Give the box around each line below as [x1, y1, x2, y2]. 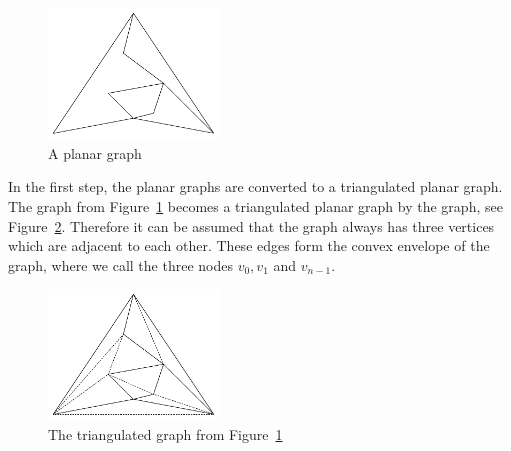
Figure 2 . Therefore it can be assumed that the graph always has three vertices [8, 215, 495, 236]
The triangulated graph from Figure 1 [48, 424, 283, 444]
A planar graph [48, 142, 142, 163]
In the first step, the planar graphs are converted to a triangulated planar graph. [8, 176, 503, 197]
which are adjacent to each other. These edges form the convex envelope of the [8, 235, 490, 256]
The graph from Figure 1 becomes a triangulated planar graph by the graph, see [8, 195, 503, 216]
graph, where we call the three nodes [8, 254, 233, 275]
